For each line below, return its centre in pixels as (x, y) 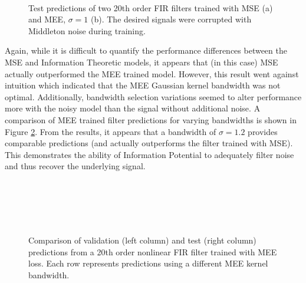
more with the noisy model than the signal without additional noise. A (133, 108)
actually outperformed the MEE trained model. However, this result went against (152, 73)
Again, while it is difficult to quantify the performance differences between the (146, 50)
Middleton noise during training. (87, 30)
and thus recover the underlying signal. (75, 166)
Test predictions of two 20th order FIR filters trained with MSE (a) (151, 7)
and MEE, (47, 19)
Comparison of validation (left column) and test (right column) (142, 240)
